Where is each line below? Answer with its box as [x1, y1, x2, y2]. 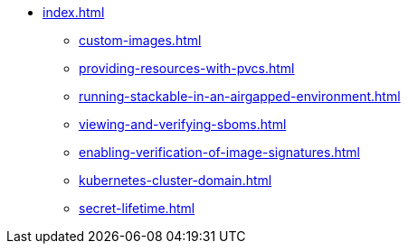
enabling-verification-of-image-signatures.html [79, 144, 360, 160]
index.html [43, 5, 105, 20]
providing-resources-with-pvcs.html [79, 60, 295, 76]
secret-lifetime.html [79, 200, 195, 216]
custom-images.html [79, 33, 202, 48]
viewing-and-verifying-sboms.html [79, 116, 287, 132]
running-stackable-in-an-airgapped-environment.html [79, 88, 401, 104]
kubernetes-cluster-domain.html [79, 172, 272, 188]
